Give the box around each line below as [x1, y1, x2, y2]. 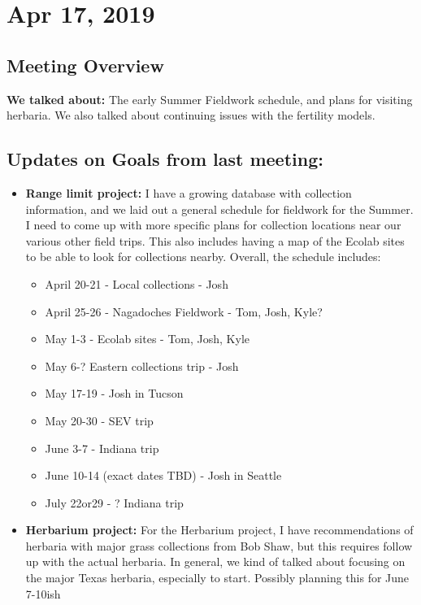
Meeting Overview [7, 52, 164, 77]
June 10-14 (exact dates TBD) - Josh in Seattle [45, 467, 282, 484]
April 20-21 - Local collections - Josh [45, 275, 228, 292]
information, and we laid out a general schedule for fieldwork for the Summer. [25, 200, 414, 217]
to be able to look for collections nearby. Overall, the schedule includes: [25, 248, 381, 265]
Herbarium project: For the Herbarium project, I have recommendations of [25, 521, 414, 538]
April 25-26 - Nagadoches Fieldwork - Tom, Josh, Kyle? [45, 302, 323, 320]
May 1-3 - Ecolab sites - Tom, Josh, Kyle [45, 330, 250, 347]
